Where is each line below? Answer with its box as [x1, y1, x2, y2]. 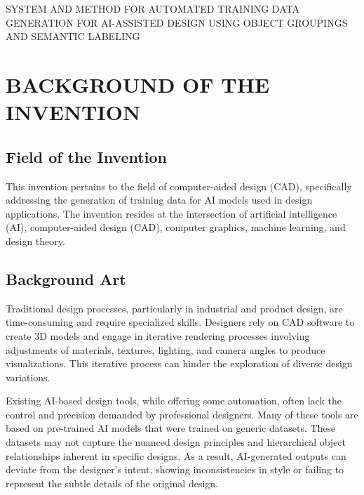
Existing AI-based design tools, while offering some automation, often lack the [6, 393, 342, 408]
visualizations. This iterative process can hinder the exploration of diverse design [6, 356, 353, 371]
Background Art [6, 268, 126, 289]
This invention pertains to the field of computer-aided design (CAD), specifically [6, 178, 352, 193]
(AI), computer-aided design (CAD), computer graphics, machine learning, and [6, 220, 346, 235]
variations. [6, 369, 50, 384]
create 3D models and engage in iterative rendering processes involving [6, 328, 310, 343]
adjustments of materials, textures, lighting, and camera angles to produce [6, 342, 325, 357]
